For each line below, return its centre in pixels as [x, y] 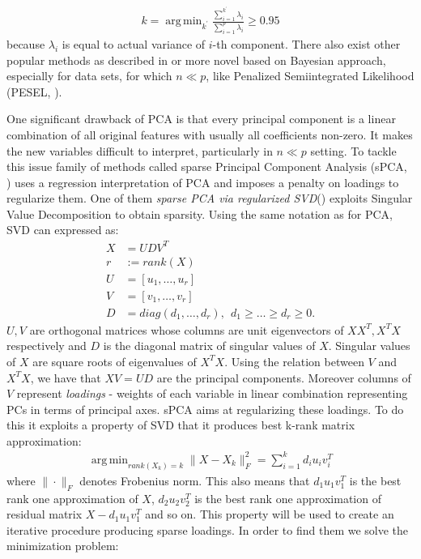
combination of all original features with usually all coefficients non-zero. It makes [210, 134]
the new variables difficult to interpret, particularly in [140, 150]
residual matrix [45, 514]
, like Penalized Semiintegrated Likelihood [310, 76]
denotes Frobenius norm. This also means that [195, 480]
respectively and [47, 346]
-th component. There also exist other [306, 43]
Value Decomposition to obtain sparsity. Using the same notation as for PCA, [200, 213]
